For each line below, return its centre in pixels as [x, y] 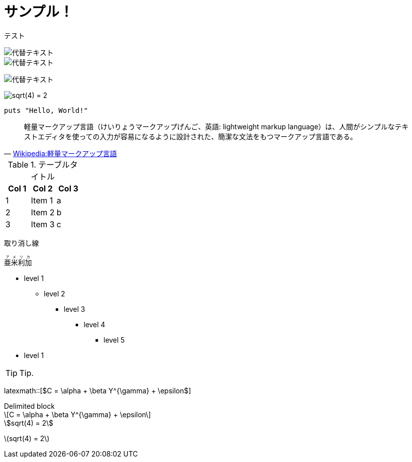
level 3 [75, 309]
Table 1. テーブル [39, 164]
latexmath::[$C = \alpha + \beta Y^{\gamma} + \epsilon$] [98, 390]
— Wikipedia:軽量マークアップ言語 [60, 153]
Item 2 [43, 212]
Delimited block [29, 406]
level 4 [95, 324]
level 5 [114, 340]
